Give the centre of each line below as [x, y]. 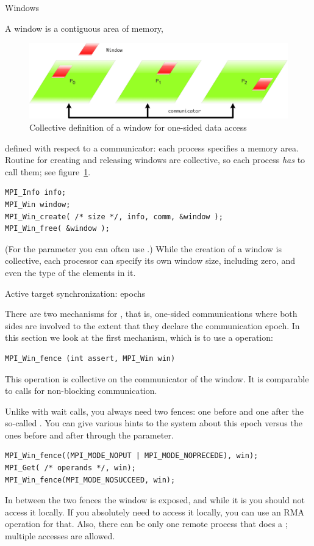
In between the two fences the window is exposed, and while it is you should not [155, 500]
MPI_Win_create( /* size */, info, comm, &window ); [114, 217]
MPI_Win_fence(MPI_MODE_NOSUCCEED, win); [90, 480]
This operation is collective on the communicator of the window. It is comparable [157, 378]
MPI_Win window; [38, 204]
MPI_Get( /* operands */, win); [70, 468]
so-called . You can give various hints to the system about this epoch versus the [154, 423]
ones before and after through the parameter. [89, 435]
